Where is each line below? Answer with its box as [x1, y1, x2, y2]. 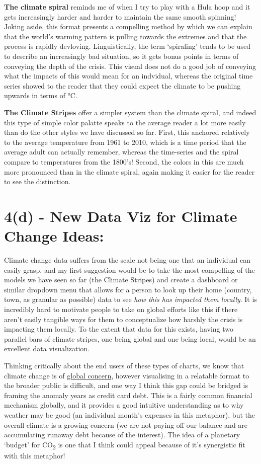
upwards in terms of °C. [4, 90, 77, 101]
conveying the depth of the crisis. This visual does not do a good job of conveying [4, 60, 256, 71]
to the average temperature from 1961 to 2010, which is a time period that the [4, 136, 246, 147]
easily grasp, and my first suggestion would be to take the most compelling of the [4, 264, 255, 275]
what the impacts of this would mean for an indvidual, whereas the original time [4, 70, 253, 81]
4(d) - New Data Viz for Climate [4, 205, 237, 226]
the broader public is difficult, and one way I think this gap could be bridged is [4, 380, 248, 391]
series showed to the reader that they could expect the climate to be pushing [4, 80, 241, 91]
